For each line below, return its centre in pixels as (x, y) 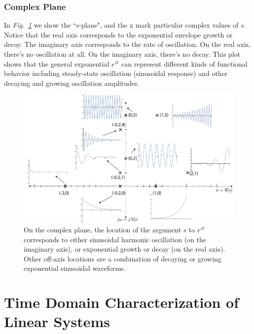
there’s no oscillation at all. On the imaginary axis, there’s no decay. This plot (122, 54)
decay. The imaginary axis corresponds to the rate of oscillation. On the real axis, (127, 44)
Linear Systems (57, 321)
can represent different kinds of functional (184, 63)
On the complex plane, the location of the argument (102, 229)
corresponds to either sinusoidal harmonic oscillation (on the (115, 239)
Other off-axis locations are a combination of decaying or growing (123, 258)
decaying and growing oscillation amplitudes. (72, 83)
